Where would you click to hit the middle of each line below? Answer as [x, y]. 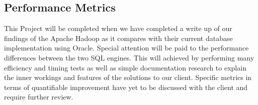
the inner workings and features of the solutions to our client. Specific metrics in [128, 77]
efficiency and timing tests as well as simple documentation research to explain [125, 67]
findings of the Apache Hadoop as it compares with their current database [118, 38]
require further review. [39, 97]
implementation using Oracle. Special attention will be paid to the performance [126, 48]
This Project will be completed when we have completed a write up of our [118, 28]
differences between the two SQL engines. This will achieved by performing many [129, 57]
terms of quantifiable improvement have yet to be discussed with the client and [126, 87]
